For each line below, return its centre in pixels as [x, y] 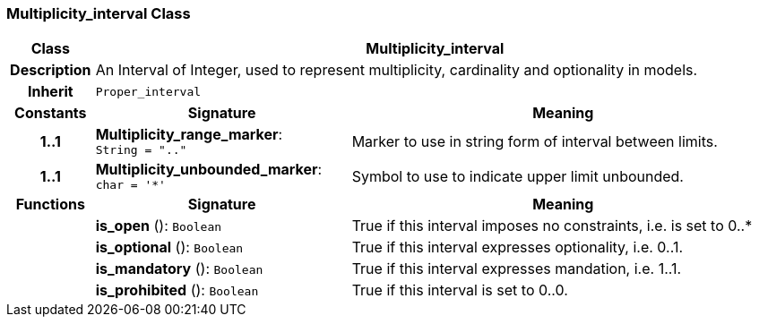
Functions [50, 205]
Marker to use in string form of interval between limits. [535, 141]
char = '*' [130, 185]
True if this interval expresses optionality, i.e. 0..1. [517, 247]
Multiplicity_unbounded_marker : [209, 170]
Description [51, 70]
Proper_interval [148, 91]
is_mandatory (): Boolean [179, 269]
